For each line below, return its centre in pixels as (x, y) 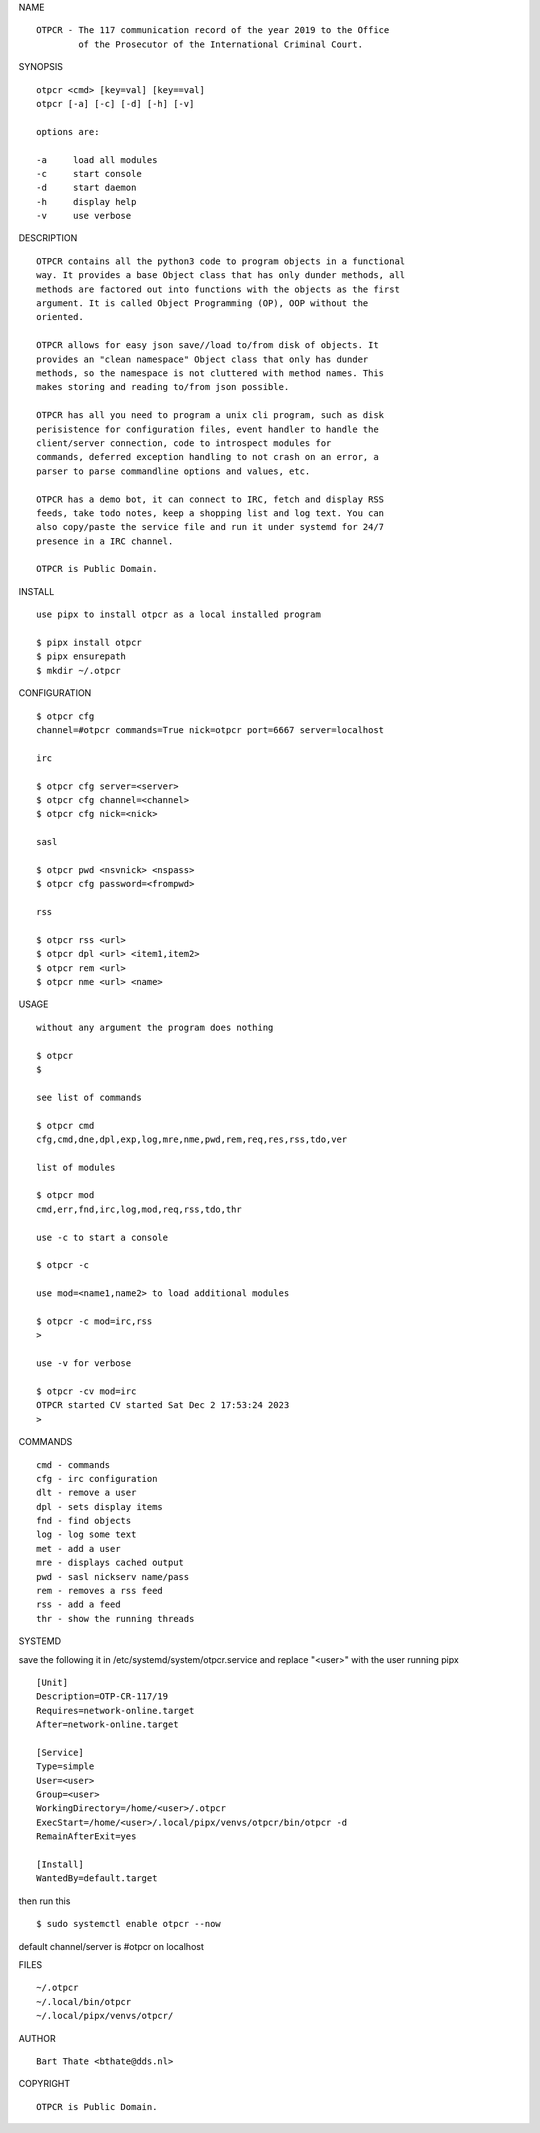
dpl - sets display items (100, 1506)
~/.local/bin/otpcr (84, 2001)
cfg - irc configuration (97, 1478)
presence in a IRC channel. (105, 541)
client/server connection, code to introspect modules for (184, 443)
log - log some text (86, 1534)
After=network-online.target (107, 1724)
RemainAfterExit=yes (86, 1836)
